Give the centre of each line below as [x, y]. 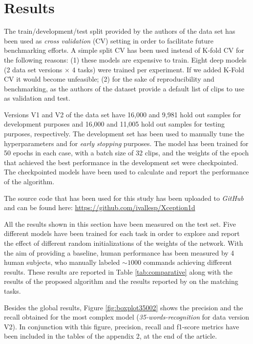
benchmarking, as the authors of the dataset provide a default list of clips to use [124, 88]
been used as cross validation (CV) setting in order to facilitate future [109, 40]
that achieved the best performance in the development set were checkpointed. [121, 162]
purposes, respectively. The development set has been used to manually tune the [124, 134]
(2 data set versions [33, 69]
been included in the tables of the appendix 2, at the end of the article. [111, 336]
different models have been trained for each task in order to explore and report [122, 233]
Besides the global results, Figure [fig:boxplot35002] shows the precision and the [124, 307]
